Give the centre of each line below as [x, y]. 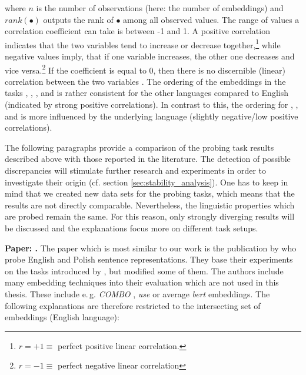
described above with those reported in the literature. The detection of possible [148, 159]
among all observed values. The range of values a [211, 19]
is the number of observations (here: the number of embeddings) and [160, 8]
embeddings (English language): [62, 317]
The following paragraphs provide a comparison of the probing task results [139, 147]
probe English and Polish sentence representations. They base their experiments [149, 259]
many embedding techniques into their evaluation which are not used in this [142, 282]
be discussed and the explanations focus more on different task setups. [132, 228]
